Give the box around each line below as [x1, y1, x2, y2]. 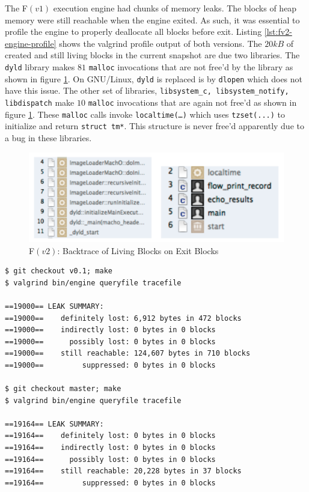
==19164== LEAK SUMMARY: [5, 419, 104, 428]
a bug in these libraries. [5, 131, 92, 144]
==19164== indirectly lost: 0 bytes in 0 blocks [5, 443, 216, 452]
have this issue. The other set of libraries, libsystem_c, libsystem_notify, [5, 84, 289, 97]
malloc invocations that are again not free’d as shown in [88, 96, 297, 108]
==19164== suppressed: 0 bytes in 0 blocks [5, 478, 216, 487]
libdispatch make [5, 96, 75, 108]
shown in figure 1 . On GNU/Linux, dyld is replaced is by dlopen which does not [5, 72, 303, 85]
